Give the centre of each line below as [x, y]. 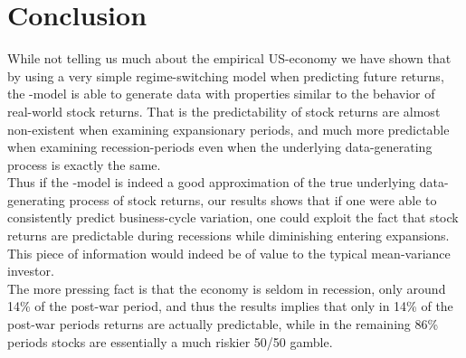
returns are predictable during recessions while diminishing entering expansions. [228, 236]
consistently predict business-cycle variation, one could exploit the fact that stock [233, 217]
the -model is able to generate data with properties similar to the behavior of [221, 94]
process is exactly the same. [84, 164]
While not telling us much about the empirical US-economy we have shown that [229, 58]
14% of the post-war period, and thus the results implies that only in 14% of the [230, 306]
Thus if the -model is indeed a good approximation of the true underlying [212, 182]
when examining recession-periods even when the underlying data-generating [220, 147]
